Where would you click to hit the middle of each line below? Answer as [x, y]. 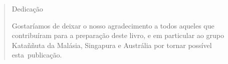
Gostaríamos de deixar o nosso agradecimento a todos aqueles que [113, 25]
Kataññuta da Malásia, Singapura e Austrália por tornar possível [112, 45]
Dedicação [27, 8]
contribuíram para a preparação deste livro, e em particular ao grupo [118, 35]
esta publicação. [37, 55]
